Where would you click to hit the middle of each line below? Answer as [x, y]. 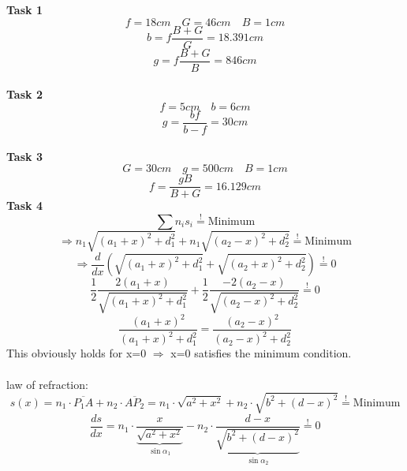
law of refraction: [47, 384]
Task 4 [24, 206]
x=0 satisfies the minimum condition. [261, 353]
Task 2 [24, 94]
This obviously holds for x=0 [77, 353]
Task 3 [24, 156]
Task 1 [24, 9]
